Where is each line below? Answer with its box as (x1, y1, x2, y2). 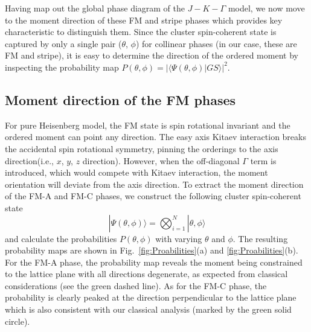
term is (250, 154, 277, 167)
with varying (155, 232, 202, 244)
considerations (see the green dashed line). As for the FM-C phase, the (5, 279, 267, 292)
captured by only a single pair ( (5, 37, 122, 49)
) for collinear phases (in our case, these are (135, 37, 297, 49)
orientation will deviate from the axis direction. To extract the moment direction (5, 177, 304, 190)
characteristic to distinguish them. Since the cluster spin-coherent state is (5, 25, 277, 38)
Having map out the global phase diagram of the (5, 2, 185, 14)
